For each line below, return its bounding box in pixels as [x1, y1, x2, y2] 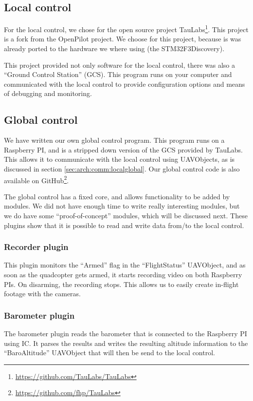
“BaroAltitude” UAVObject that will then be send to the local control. [4, 347, 215, 358]
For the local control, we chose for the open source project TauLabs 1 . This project [4, 23, 249, 34]
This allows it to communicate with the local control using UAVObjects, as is [4, 154, 235, 164]
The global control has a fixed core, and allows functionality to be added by [4, 191, 230, 201]
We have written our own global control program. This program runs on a [4, 135, 225, 145]
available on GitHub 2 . [4, 173, 69, 185]
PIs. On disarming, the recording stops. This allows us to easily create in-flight [4, 279, 239, 289]
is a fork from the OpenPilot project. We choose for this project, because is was [4, 34, 241, 44]
